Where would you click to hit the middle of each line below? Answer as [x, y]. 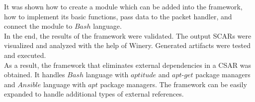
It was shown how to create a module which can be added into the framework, [123, 6]
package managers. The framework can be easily [173, 84]
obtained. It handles [35, 75]
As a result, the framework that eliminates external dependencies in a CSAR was [127, 65]
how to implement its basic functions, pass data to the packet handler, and [118, 16]
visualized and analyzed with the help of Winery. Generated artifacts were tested [127, 45]
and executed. [25, 55]
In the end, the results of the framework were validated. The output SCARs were [128, 35]
